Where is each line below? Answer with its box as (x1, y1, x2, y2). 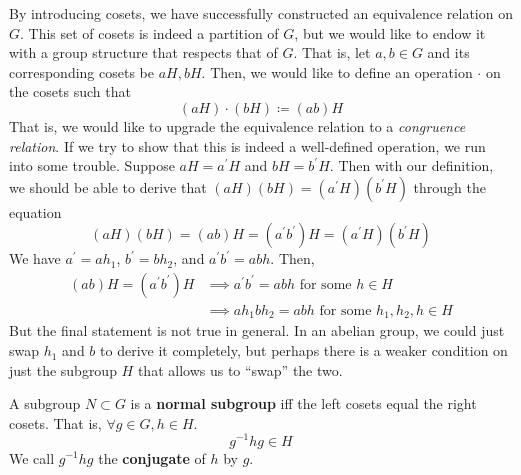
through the (413, 176, 486, 197)
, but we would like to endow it (294, 22, 486, 43)
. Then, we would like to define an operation (201, 61, 473, 82)
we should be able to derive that (9, 176, 207, 197)
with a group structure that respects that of (9, 42, 278, 63)
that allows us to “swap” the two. (137, 359, 343, 380)
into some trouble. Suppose (9, 155, 175, 176)
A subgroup (9, 393, 81, 414)
